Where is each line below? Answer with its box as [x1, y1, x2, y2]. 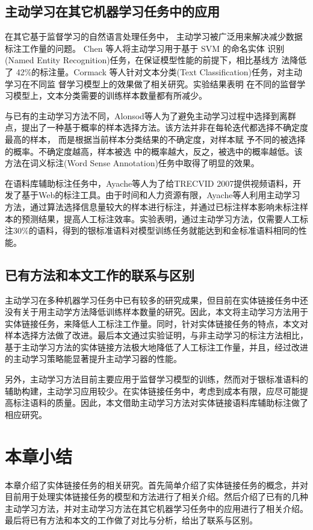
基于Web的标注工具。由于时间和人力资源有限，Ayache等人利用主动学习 [21, 189, 300, 201]
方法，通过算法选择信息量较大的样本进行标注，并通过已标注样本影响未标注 [5, 200, 300, 213]
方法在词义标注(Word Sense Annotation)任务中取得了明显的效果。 [5, 157, 259, 169]
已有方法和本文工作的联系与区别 [5, 265, 194, 284]
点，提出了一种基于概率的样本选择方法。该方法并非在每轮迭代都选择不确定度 [5, 121, 308, 134]
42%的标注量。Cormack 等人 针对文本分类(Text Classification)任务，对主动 [16, 65, 303, 78]
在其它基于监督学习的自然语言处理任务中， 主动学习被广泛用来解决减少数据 [5, 30, 303, 43]
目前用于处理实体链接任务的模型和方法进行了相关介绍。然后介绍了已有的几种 [5, 490, 308, 503]
